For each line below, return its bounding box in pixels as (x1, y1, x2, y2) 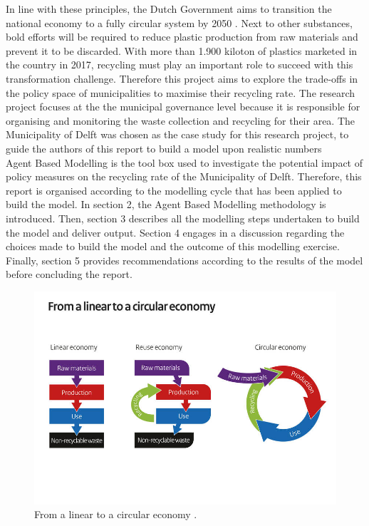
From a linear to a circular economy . (34, 507, 197, 522)
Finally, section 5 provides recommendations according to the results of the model (6, 252, 363, 267)
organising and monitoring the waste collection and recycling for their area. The (6, 113, 355, 128)
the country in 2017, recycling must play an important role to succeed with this (6, 57, 353, 72)
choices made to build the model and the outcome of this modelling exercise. (6, 239, 340, 254)
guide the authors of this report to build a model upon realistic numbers (6, 140, 322, 155)
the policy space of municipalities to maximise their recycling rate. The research (6, 85, 355, 100)
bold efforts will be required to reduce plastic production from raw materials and (6, 29, 358, 44)
